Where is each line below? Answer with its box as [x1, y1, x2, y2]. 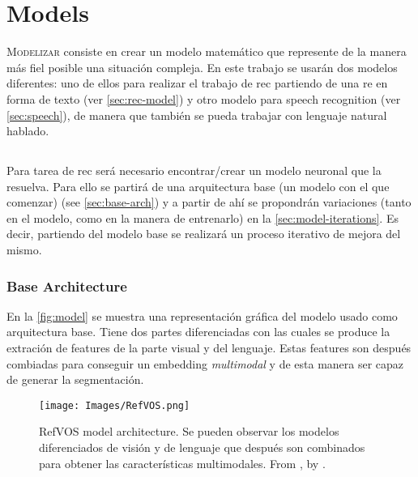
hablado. [6, 122, 49, 139]
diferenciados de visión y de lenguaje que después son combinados [39, 439, 365, 456]
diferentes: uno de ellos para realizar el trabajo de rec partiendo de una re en [6, 75, 388, 92]
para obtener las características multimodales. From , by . [39, 454, 326, 471]
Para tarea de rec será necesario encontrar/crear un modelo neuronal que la [6, 162, 382, 179]
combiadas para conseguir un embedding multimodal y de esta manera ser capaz [6, 355, 404, 372]
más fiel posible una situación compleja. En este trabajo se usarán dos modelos [6, 58, 398, 75]
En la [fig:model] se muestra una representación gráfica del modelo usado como [6, 307, 398, 324]
